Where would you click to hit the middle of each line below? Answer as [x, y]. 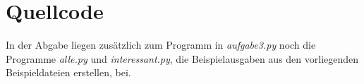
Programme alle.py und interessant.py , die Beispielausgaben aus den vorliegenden [182, 58]
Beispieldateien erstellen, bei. [68, 72]
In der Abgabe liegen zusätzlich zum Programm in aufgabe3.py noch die [161, 45]
